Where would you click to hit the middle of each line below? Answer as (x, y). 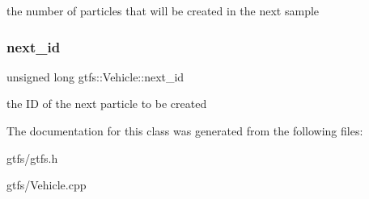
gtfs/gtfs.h (32, 158)
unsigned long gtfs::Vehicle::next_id (95, 76)
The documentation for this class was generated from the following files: (185, 131)
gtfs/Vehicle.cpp (47, 185)
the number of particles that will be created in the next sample (163, 10)
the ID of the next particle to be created (107, 104)
